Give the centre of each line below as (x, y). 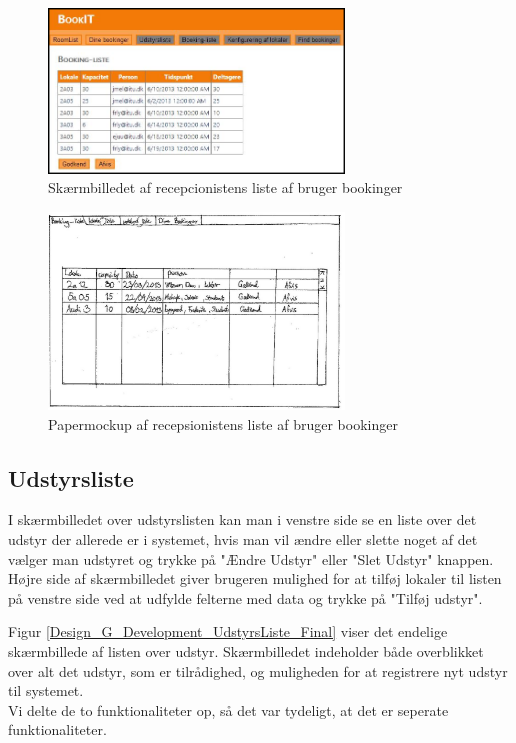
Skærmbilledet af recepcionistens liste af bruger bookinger (225, 187)
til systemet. (46, 690)
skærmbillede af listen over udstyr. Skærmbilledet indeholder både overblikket (246, 650)
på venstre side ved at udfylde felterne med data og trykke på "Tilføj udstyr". (245, 597)
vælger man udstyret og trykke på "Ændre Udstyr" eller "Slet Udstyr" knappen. (251, 558)
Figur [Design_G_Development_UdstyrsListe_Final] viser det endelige (228, 631)
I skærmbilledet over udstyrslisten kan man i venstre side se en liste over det (242, 519)
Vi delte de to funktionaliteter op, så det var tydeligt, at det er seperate (228, 709)
